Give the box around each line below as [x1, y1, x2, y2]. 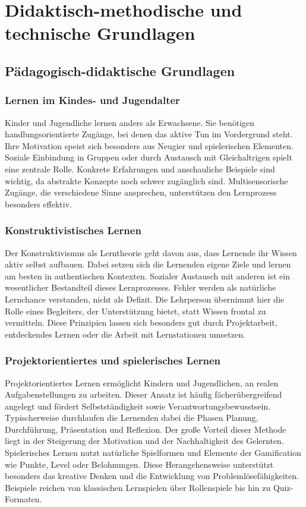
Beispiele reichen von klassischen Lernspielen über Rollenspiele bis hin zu [5, 481, 271, 493]
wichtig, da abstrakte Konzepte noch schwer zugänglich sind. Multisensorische [5, 174, 288, 187]
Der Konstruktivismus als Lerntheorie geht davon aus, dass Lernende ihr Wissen [5, 246, 297, 259]
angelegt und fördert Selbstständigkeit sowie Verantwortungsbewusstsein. [5, 399, 271, 412]
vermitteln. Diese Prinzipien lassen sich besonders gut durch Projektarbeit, [5, 316, 277, 329]
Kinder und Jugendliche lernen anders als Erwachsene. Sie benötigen [5, 116, 255, 128]
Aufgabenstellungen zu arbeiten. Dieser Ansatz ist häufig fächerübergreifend [5, 388, 282, 401]
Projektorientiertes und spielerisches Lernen [5, 353, 221, 368]
